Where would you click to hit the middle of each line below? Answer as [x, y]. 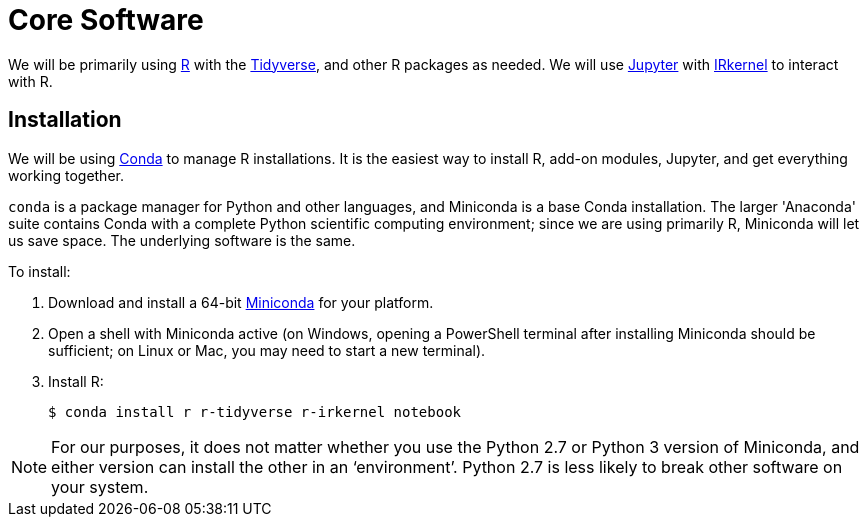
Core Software [106, 20]
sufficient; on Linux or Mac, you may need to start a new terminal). [267, 350]
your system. [100, 486]
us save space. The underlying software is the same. [182, 240]
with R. [30, 81]
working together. [66, 175]
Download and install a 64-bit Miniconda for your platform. [241, 302]
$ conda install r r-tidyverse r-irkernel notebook [255, 411]
